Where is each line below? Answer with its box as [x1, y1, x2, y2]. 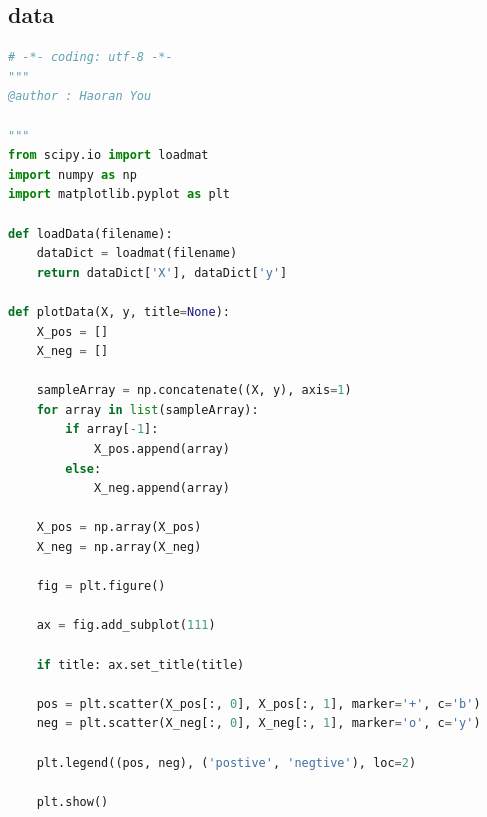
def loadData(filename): [8, 226, 173, 241]
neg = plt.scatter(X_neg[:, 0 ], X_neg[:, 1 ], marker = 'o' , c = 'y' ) [36, 716, 481, 731]
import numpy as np [8, 167, 137, 182]
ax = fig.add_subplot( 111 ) [36, 618, 216, 633]
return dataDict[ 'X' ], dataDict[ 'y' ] [36, 265, 288, 280]
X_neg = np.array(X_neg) [36, 540, 202, 555]
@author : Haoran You [8, 89, 152, 104]
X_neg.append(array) [93, 481, 230, 496]
